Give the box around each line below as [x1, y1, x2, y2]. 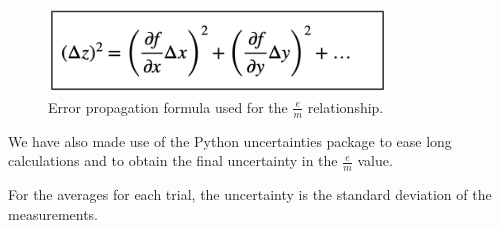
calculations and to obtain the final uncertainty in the [8, 150, 338, 171]
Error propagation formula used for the [48, 96, 288, 117]
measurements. [8, 203, 99, 224]
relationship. [307, 96, 384, 117]
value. [357, 150, 393, 171]
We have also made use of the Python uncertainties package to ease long [8, 130, 452, 151]
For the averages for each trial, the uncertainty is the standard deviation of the [8, 184, 492, 205]
